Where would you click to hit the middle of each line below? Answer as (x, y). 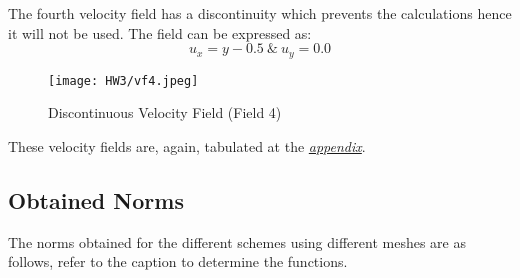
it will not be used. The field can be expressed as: (160, 32)
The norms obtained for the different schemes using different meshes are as (237, 241)
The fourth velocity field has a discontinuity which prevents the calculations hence (260, 13)
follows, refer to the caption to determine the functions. (178, 261)
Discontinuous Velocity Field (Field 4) (165, 112)
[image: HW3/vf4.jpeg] (123, 80)
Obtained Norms (96, 199)
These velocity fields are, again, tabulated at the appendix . (187, 145)
